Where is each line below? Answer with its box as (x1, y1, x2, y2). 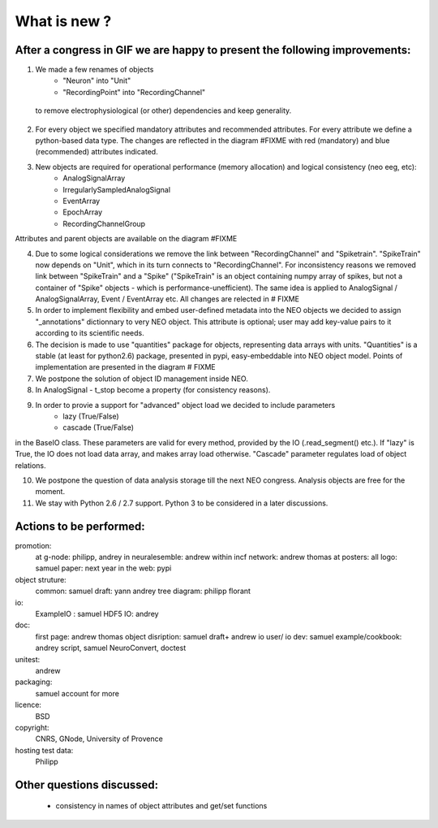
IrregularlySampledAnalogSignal (62, 184, 170, 194)
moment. (35, 487, 65, 496)
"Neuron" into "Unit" (62, 76, 131, 85)
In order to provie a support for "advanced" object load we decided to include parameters (35, 400, 336, 410)
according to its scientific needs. (35, 328, 145, 338)
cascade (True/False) (62, 423, 134, 432)
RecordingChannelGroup (62, 219, 146, 228)
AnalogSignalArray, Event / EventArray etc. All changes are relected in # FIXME (35, 294, 300, 304)
